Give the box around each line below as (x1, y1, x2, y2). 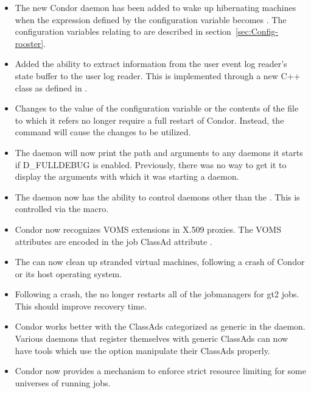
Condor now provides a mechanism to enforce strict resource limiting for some (15, 364, 306, 377)
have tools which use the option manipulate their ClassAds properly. (15, 344, 270, 356)
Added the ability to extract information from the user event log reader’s (15, 57, 287, 70)
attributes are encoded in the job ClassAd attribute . (15, 235, 212, 247)
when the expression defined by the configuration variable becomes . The (15, 13, 287, 26)
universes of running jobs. (15, 376, 111, 389)
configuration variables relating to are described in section (15, 25, 231, 38)
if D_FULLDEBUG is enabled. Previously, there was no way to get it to (15, 158, 287, 171)
